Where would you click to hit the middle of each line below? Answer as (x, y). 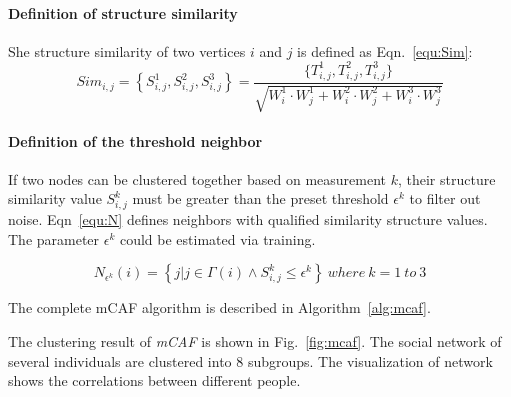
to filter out (445, 198)
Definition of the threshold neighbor (135, 140)
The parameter (54, 238)
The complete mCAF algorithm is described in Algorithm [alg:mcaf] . (219, 307)
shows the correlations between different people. (154, 380)
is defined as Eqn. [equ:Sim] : (385, 50)
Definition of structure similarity (123, 12)
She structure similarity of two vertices (127, 50)
